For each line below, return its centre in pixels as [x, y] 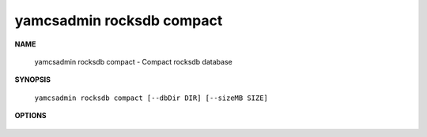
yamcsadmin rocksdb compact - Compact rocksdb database [133, 61]
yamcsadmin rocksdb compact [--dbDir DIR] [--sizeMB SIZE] [151, 98]
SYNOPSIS [33, 80]
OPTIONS [30, 116]
